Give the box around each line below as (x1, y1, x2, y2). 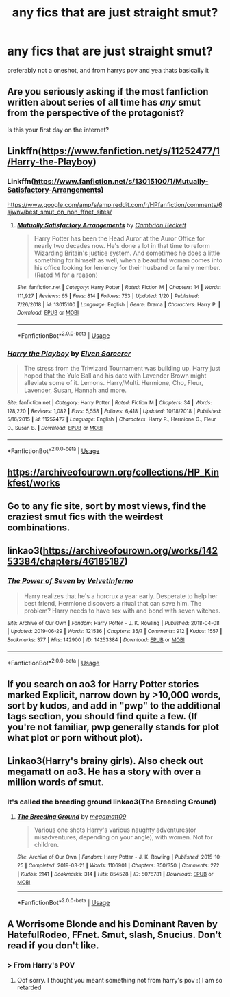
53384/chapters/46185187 (7, 556, 125, 567)
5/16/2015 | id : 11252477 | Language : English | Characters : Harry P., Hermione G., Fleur (7, 416, 216, 423)
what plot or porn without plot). (7, 732, 143, 743)
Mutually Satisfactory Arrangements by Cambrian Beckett (16, 221, 187, 230)
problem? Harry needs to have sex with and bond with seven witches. (23, 606, 221, 615)
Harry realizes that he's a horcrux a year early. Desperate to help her (23, 591, 218, 600)
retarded (16, 983, 42, 992)
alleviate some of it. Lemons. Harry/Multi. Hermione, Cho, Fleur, (23, 379, 203, 387)
